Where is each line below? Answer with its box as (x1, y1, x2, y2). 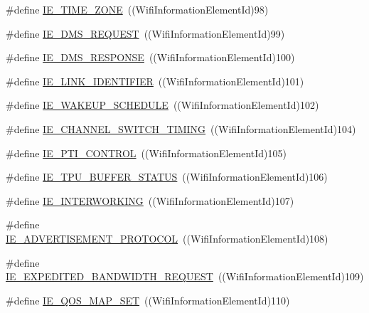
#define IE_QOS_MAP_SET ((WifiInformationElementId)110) (6, 292, 290, 307)
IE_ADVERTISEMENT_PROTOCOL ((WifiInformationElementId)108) (6, 230, 328, 245)
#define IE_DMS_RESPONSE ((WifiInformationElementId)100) (6, 50, 295, 65)
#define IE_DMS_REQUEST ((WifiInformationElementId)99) (6, 26, 285, 41)
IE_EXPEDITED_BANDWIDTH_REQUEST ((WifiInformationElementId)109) (6, 269, 364, 284)
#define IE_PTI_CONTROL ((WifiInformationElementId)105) (6, 145, 287, 160)
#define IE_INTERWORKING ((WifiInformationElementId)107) (6, 193, 294, 208)
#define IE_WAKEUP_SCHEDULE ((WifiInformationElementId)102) (6, 97, 319, 112)
